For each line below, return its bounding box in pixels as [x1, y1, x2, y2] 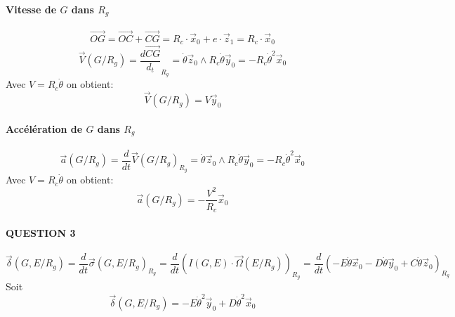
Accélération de [6, 121, 83, 136]
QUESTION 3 [6, 225, 76, 240]
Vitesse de [6, 1, 57, 16]
